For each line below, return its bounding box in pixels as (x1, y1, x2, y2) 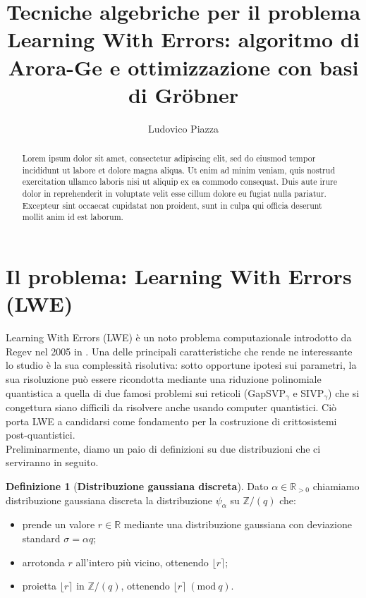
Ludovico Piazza (148, 121, 219, 135)
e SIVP (293, 385, 324, 400)
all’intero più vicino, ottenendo (75, 554, 209, 569)
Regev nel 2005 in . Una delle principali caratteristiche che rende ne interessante (6, 343, 353, 358)
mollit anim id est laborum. (22, 211, 123, 223)
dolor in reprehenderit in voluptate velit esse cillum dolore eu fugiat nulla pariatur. (22, 188, 327, 200)
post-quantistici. (6, 427, 75, 442)
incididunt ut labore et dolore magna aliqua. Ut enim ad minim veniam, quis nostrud (22, 164, 335, 176)
